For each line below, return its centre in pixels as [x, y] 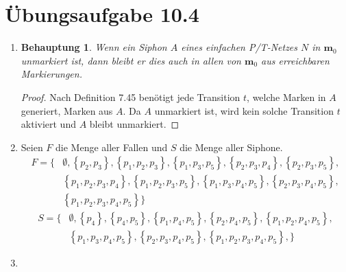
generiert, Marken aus [67, 110]
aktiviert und [48, 124]
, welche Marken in [286, 97]
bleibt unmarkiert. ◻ [134, 124]
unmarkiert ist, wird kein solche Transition [244, 110]
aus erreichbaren [295, 60]
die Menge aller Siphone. [231, 147]
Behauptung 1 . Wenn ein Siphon [94, 47]
